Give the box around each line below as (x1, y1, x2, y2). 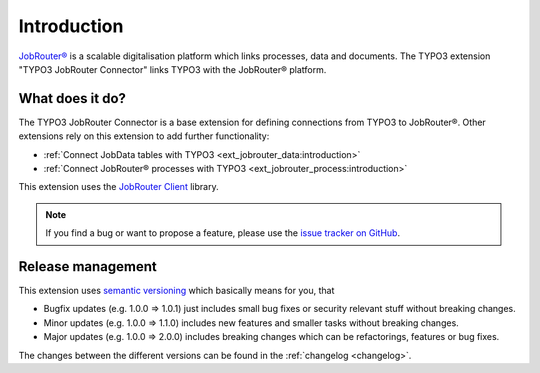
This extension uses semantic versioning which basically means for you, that (18, 285, 335, 297)
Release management (18, 258, 157, 275)
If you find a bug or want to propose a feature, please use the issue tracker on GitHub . (45, 227, 400, 239)
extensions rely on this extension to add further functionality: (18, 130, 270, 142)
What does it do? (18, 90, 127, 107)
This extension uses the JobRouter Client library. (18, 181, 219, 193)
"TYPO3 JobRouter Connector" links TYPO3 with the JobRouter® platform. (18, 63, 327, 75)
